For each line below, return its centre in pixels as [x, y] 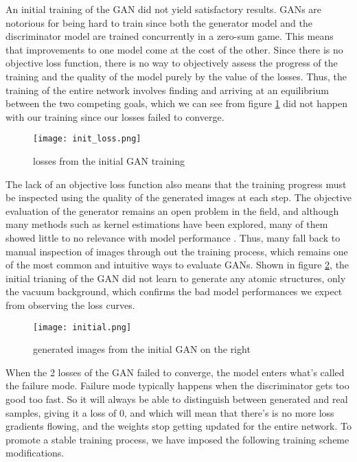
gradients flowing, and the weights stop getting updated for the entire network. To [179, 426]
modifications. [35, 453]
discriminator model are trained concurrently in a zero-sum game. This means [170, 36]
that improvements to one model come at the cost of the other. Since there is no [174, 49]
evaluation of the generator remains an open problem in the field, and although [172, 210]
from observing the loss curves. [70, 304]
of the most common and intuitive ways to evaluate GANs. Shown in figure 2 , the [177, 265]
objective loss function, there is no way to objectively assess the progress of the [172, 63]
